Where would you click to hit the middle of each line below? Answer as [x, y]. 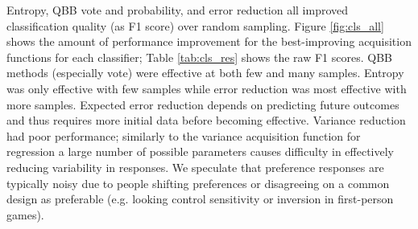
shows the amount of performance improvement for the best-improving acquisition [209, 41]
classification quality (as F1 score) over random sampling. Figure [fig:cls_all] [195, 25]
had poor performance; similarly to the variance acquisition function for [184, 135]
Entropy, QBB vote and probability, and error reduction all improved [178, 10]
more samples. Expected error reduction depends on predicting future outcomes [203, 104]
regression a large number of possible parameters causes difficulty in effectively [200, 151]
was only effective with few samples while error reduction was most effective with [207, 88]
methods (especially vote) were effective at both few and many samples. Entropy [205, 73]
